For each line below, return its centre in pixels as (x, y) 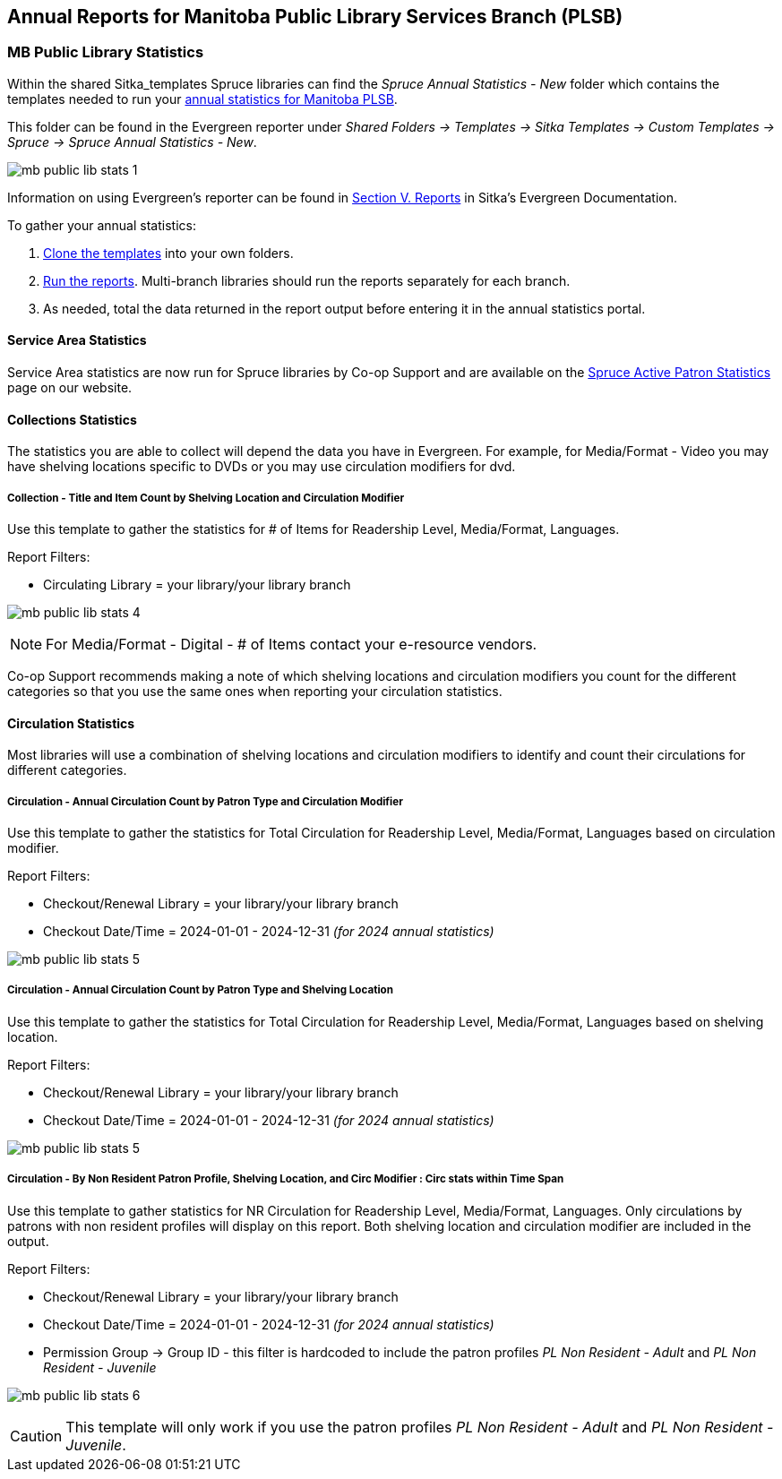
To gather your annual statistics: (102, 225)
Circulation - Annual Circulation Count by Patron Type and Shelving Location (200, 990)
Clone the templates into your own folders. (168, 253)
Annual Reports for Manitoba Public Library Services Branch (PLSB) (315, 17)
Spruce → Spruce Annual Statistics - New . (132, 142)
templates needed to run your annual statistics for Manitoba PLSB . (202, 99)
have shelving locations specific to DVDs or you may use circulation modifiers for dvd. (262, 467)
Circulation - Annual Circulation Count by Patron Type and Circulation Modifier (205, 801)
